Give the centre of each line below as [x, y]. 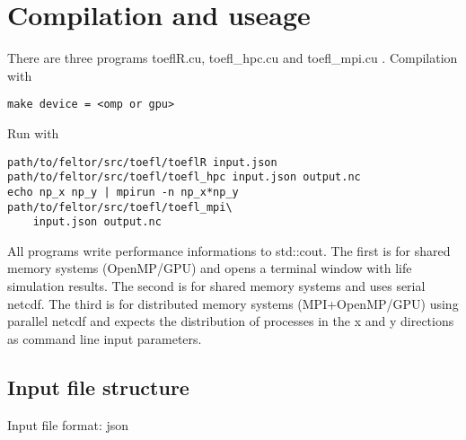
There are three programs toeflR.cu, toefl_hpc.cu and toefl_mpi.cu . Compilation [233, 58]
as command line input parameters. [105, 338]
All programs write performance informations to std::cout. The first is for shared [229, 250]
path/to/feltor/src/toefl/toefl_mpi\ [120, 207]
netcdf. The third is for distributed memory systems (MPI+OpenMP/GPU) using [233, 303]
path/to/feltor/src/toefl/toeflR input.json [142, 162]
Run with [33, 132]
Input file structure [98, 387]
